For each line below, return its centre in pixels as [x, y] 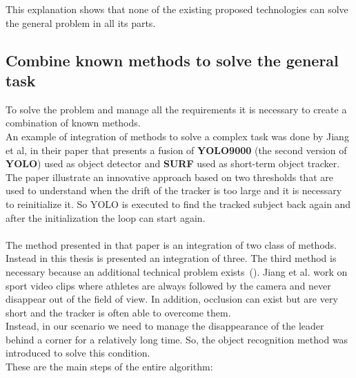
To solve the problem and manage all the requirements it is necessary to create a [176, 109]
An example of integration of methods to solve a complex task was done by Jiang [177, 136]
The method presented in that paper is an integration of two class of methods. [171, 244]
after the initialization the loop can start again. [106, 217]
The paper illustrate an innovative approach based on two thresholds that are [169, 177]
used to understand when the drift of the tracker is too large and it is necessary [174, 190]
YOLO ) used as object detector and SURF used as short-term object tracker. [173, 163]
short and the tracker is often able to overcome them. [118, 312]
